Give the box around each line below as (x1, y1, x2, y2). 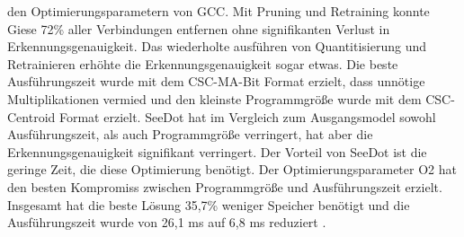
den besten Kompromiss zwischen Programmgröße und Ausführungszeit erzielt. (7, 177, 442, 196)
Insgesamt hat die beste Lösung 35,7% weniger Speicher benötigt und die (7, 195, 410, 214)
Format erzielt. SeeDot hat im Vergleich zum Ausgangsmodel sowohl (58, 107, 436, 126)
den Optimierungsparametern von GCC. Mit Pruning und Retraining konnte (7, 2, 430, 20)
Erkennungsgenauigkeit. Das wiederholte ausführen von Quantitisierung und (7, 37, 427, 56)
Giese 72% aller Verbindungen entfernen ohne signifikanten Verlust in (7, 19, 390, 38)
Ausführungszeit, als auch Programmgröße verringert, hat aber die (7, 125, 373, 144)
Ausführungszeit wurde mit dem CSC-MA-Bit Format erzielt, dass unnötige (7, 72, 425, 91)
